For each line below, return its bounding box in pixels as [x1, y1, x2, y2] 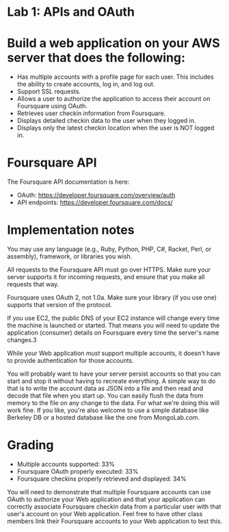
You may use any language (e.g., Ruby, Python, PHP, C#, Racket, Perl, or [7, 245, 212, 253]
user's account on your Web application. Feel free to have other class [7, 509, 203, 518]
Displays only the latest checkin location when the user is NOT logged [16, 124, 215, 132]
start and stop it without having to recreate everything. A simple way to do [7, 377, 216, 385]
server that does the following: [7, 50, 186, 66]
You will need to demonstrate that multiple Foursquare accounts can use [7, 487, 211, 496]
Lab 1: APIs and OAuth [7, 4, 135, 20]
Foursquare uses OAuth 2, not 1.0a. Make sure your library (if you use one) [7, 293, 217, 302]
